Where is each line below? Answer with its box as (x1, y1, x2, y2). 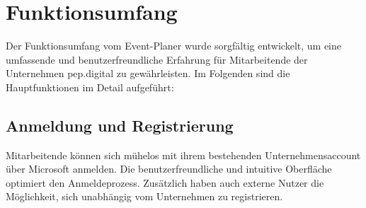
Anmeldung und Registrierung (6, 114, 234, 136)
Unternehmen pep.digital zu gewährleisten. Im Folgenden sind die (6, 66, 290, 81)
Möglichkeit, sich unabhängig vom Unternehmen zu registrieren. (6, 189, 283, 204)
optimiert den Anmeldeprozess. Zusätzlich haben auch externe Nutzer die (6, 175, 324, 190)
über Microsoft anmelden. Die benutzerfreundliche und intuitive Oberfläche (6, 161, 332, 176)
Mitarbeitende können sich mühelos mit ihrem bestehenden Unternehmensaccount (6, 147, 361, 162)
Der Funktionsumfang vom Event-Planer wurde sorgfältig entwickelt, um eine (6, 38, 341, 53)
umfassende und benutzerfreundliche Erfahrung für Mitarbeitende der (6, 52, 308, 67)
